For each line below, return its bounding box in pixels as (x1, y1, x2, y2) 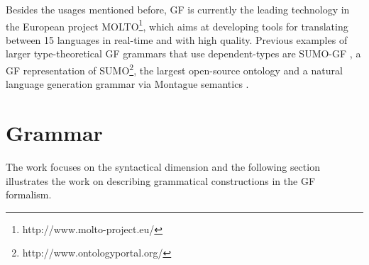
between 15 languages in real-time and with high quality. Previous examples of (6, 32, 348, 47)
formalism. (6, 187, 52, 202)
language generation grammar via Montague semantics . (6, 77, 249, 91)
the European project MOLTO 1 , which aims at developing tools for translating (6, 16, 348, 33)
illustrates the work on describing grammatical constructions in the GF (6, 173, 316, 188)
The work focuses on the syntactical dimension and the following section (6, 159, 320, 174)
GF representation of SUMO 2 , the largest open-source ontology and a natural (6, 61, 343, 77)
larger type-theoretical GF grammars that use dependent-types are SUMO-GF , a (6, 46, 361, 61)
